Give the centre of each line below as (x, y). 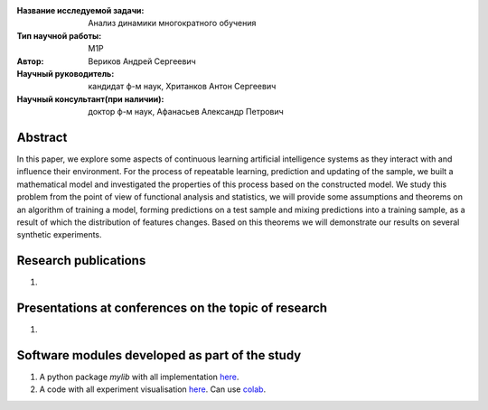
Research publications (81, 261)
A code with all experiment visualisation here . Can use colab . (153, 389)
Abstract (42, 137)
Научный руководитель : (66, 73)
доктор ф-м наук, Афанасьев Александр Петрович (186, 112)
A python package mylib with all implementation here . (139, 377)
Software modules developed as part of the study (159, 355)
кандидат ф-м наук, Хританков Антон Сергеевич (182, 87)
